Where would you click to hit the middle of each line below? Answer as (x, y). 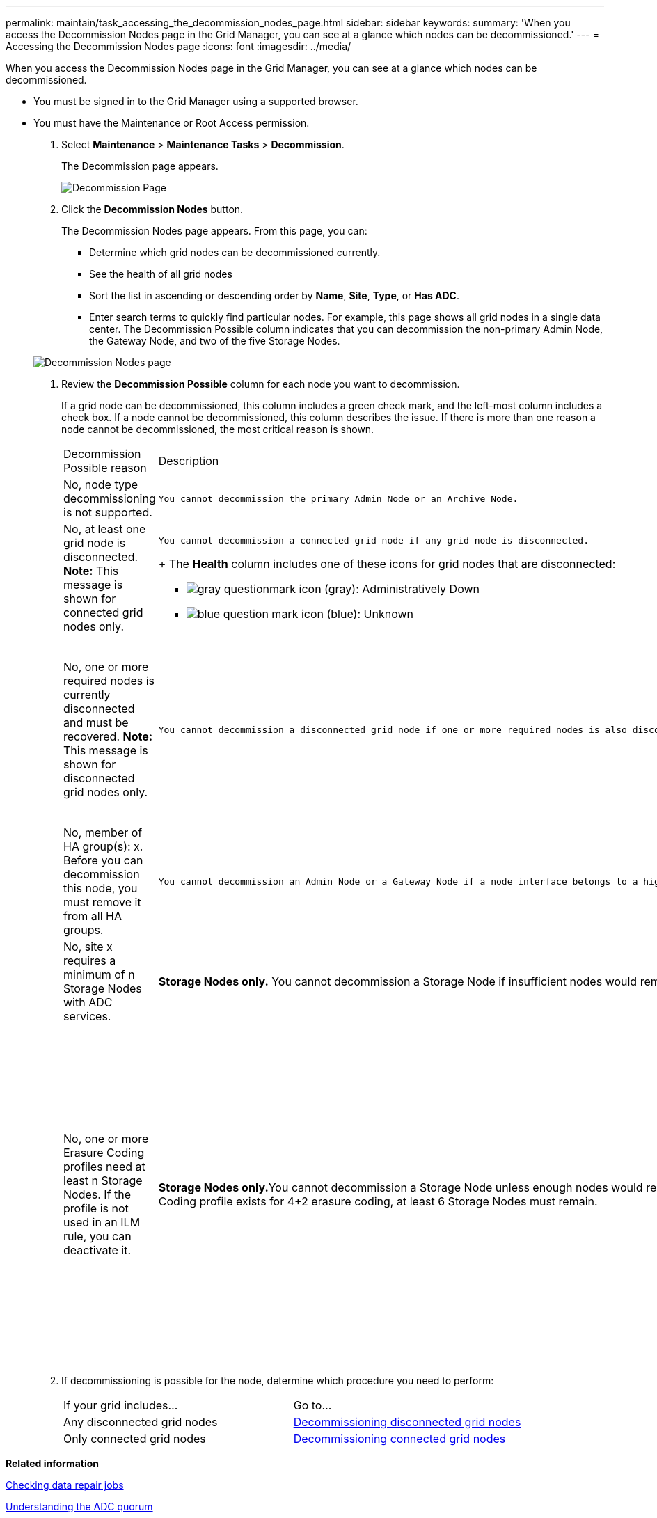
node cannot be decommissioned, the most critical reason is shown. (218, 429)
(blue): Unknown (370, 614)
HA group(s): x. (103, 846)
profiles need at (104, 1167)
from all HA (93, 916)
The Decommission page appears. (140, 166)
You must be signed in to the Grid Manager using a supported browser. (196, 101)
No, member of (103, 832)
